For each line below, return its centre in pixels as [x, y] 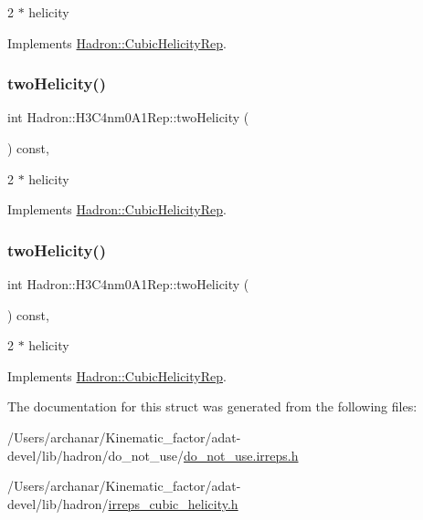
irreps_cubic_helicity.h [173, 503]
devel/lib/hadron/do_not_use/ [96, 455]
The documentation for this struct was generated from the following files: [212, 406]
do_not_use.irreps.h [241, 455]
